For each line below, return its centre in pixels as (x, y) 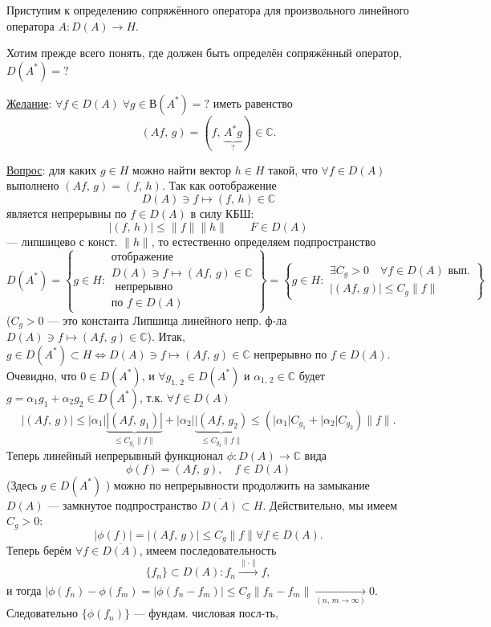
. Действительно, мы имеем (330, 504)
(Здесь (22, 484)
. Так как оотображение (219, 185)
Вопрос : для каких (52, 169)
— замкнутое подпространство (122, 504)
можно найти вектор (182, 169)
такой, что (293, 169)
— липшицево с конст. (62, 241)
